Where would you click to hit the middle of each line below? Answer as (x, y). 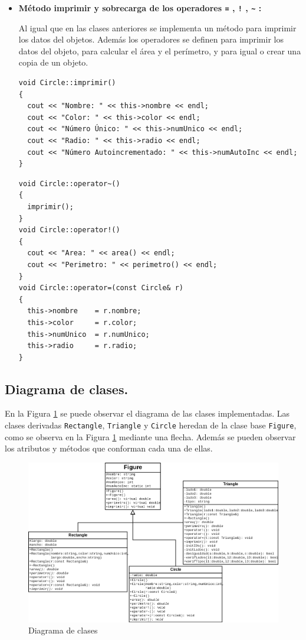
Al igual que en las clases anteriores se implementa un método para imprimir (157, 27)
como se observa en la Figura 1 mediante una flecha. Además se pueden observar (150, 436)
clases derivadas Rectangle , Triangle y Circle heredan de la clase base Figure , (151, 425)
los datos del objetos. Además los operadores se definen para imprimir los (151, 39)
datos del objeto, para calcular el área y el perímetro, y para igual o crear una (160, 51)
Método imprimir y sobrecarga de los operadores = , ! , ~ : (140, 8)
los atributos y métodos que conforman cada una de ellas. (109, 448)
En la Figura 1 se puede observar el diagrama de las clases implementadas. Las (147, 413)
